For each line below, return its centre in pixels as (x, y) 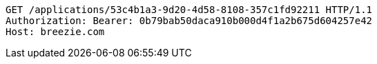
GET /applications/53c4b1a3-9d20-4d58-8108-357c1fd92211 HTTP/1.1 (189, 10)
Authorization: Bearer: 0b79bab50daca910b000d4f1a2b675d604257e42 (189, 21)
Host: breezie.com (55, 32)
